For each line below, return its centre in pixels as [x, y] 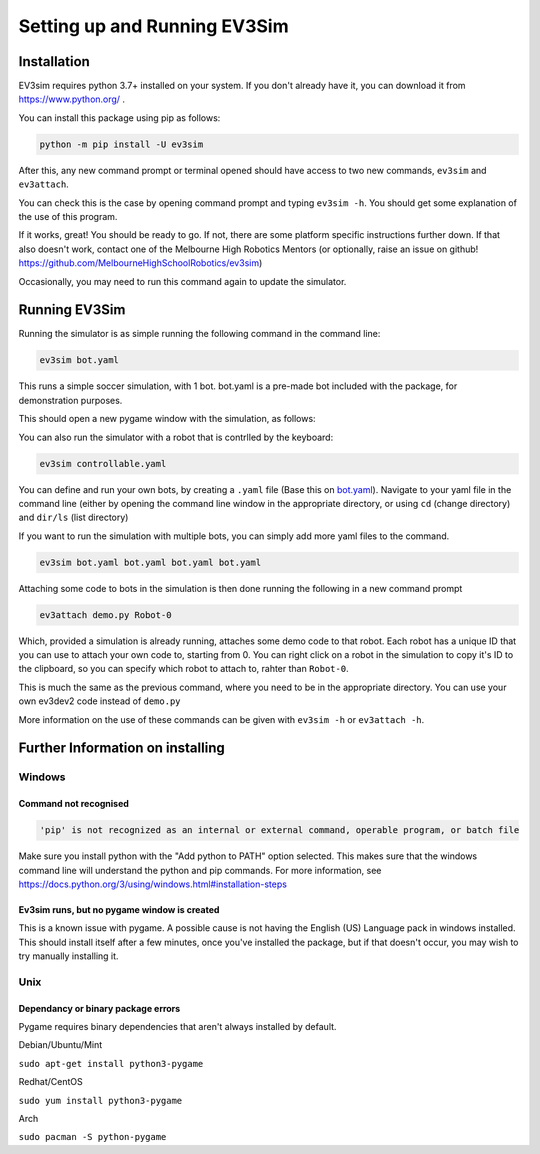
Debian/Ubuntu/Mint [60, 1045]
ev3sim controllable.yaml [103, 463]
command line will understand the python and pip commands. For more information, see [200, 870]
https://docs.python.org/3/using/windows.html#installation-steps [152, 884]
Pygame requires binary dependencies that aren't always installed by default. [177, 1027]
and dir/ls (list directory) [73, 517]
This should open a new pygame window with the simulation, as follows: [167, 419]
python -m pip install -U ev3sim [121, 144]
